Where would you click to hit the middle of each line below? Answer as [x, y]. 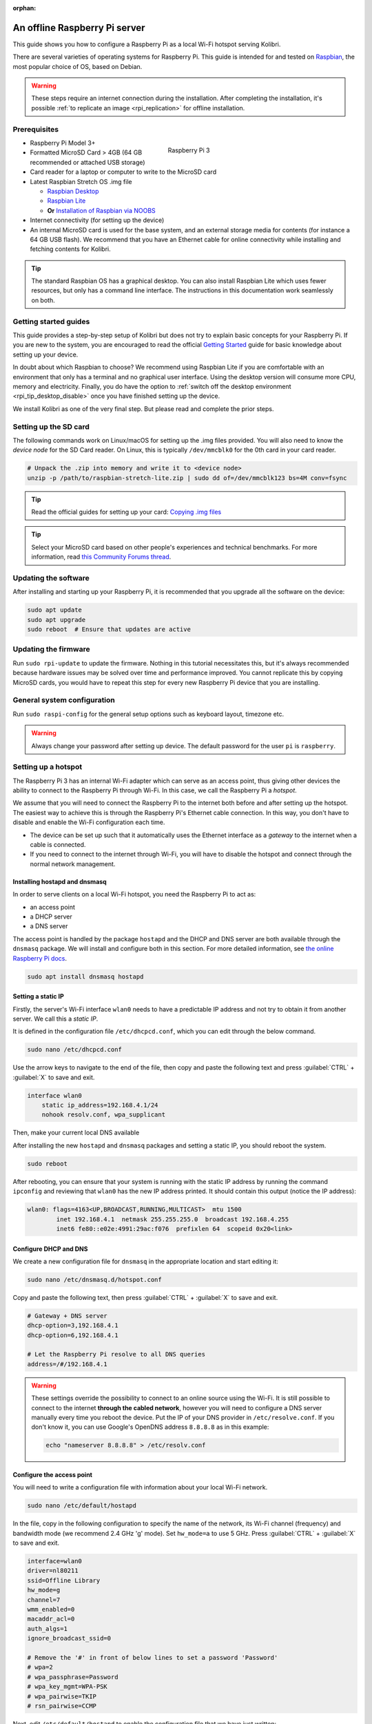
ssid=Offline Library [64, 1580]
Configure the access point [53, 1474]
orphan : [24, 8]
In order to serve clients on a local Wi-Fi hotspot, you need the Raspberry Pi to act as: [134, 894]
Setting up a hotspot [48, 767]
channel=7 [44, 1600]
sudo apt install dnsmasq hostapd [85, 976]
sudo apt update [55, 610]
